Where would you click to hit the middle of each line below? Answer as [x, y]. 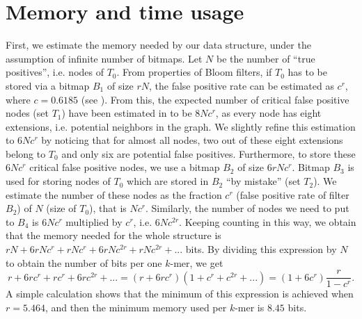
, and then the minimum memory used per [136, 307]
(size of [61, 208]
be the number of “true [266, 58]
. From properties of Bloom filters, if [194, 72]
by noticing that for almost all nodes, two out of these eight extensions [192, 140]
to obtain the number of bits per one [84, 262]
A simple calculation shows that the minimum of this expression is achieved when [180, 294]
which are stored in [168, 181]
